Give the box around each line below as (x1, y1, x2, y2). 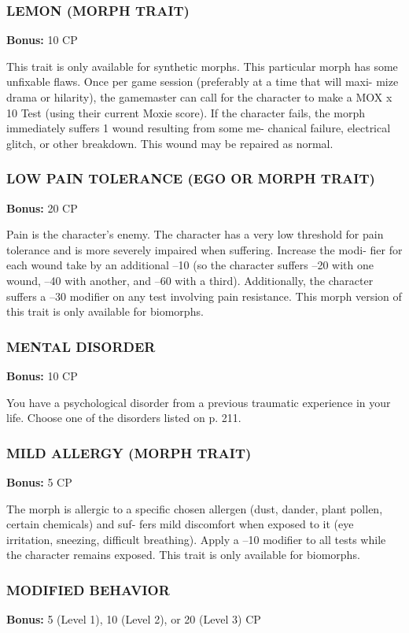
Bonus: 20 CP (6, 199, 78, 216)
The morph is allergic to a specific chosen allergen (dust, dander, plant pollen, (6, 500, 383, 516)
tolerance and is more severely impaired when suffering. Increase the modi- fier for (6, 241, 403, 257)
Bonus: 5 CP (6, 473, 72, 490)
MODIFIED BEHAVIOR (6, 579, 170, 599)
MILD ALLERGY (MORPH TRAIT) (6, 442, 252, 462)
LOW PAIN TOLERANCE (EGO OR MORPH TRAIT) (6, 168, 375, 188)
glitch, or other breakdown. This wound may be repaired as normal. (6, 135, 333, 151)
